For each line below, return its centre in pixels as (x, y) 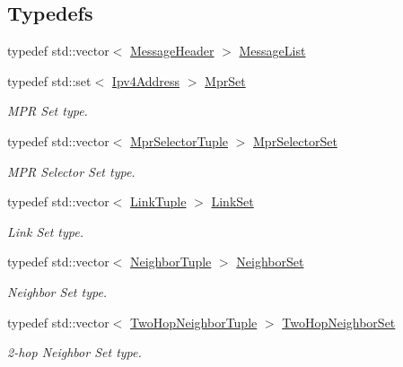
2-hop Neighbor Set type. (74, 352)
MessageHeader (172, 51)
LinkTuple (158, 201)
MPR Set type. (48, 111)
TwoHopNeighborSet (339, 322)
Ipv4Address (146, 80)
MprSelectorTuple (180, 140)
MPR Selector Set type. (71, 171)
